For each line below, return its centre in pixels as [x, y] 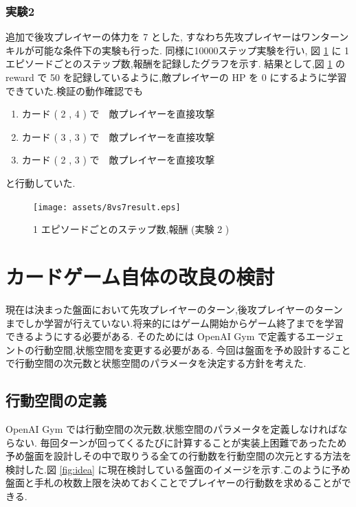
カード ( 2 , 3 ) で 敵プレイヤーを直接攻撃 [118, 160]
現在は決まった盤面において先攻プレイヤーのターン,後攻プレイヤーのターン [174, 309]
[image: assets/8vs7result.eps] [107, 207]
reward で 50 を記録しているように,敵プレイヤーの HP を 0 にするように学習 [176, 77]
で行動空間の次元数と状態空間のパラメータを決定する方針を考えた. [156, 363]
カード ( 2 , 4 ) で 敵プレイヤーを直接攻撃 [118, 114]
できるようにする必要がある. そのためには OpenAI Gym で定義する [156, 336]
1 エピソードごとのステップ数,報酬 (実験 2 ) [131, 229]
